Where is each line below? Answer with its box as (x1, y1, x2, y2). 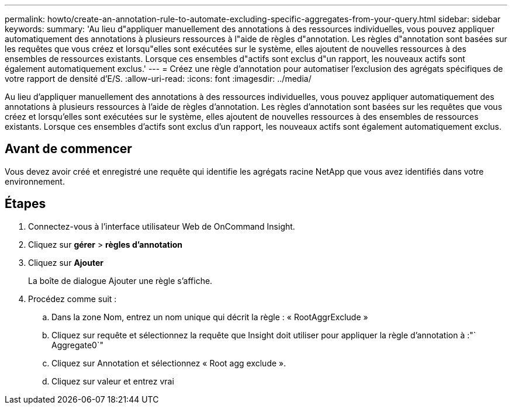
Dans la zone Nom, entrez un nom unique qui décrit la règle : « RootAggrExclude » (51, 311, 368, 322)
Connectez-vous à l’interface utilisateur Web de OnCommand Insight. (28, 221, 295, 231)
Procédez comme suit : (28, 293, 117, 304)
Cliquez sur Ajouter (28, 257, 103, 268)
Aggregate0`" (51, 339, 103, 350)
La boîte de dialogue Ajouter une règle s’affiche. (28, 275, 213, 286)
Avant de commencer (5, 141, 132, 157)
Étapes (5, 196, 46, 212)
